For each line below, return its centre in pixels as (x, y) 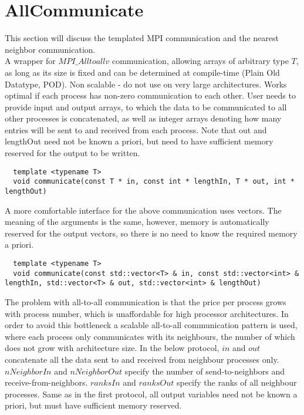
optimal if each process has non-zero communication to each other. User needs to (150, 95)
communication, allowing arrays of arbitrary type (200, 61)
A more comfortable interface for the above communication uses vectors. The (143, 210)
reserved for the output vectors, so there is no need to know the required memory (151, 233)
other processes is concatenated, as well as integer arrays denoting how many (143, 118)
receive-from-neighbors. (46, 382)
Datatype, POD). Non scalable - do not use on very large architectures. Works (146, 84)
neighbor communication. (50, 49)
